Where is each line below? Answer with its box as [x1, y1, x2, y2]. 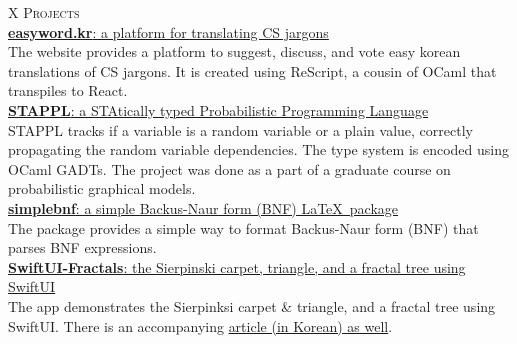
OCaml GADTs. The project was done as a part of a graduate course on [8, 158, 451, 179]
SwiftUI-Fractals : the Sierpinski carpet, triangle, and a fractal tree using [8, 256, 466, 277]
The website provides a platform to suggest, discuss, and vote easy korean [8, 41, 461, 62]
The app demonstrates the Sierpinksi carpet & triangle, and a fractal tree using [8, 295, 496, 316]
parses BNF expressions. [8, 237, 157, 258]
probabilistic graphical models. [8, 178, 196, 199]
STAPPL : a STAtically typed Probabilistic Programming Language [8, 99, 429, 120]
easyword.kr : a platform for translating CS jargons [8, 21, 329, 42]
